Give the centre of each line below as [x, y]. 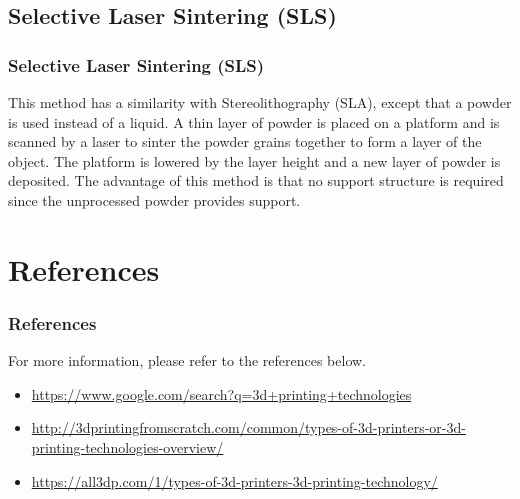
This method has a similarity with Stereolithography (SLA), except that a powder [260, 102]
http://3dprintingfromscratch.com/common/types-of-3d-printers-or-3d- [248, 427]
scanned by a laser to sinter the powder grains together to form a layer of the [245, 141]
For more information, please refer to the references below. [187, 360]
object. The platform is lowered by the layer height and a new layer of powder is [254, 160]
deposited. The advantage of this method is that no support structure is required [256, 180]
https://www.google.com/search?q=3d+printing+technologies [221, 393]
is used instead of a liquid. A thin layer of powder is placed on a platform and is [254, 121]
